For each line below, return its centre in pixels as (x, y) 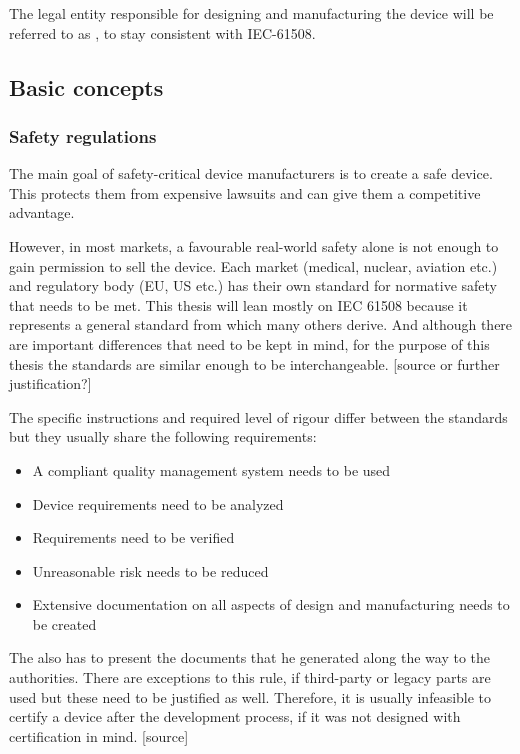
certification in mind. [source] (99, 735)
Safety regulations (83, 135)
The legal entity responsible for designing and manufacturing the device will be (251, 13)
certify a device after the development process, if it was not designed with (235, 716)
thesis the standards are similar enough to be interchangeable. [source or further (254, 363)
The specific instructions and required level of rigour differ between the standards (258, 416)
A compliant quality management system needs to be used (211, 469)
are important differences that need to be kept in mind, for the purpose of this (249, 343)
